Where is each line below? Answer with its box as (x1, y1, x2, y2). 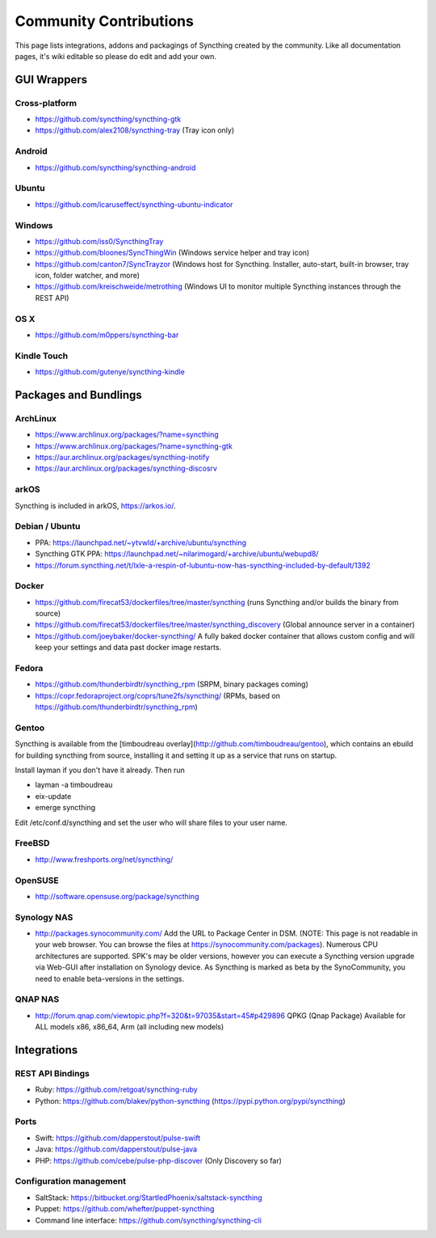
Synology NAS (15, 911, 73, 923)
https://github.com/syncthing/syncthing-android (35, 163, 196, 172)
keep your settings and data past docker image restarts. (35, 643, 222, 653)
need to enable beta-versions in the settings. (35, 974, 185, 983)
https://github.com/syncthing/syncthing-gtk (35, 114, 182, 125)
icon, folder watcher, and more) (35, 271, 140, 281)
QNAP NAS (15, 994, 60, 1005)
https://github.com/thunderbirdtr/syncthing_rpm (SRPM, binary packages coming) (35, 679, 308, 689)
